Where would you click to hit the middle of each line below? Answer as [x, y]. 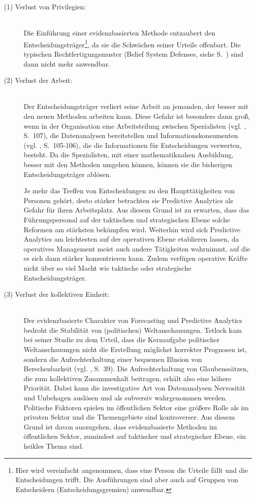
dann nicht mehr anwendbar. [67, 63]
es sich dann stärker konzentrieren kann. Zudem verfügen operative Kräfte [136, 258]
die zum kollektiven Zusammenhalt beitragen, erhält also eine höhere [128, 378]
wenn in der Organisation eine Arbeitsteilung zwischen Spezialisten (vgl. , [135, 125]
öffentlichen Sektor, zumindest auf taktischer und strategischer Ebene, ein [135, 436]
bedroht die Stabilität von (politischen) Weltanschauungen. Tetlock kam [133, 330]
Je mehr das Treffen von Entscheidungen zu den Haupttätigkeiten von [129, 191]
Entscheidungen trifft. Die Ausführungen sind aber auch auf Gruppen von [127, 480]
